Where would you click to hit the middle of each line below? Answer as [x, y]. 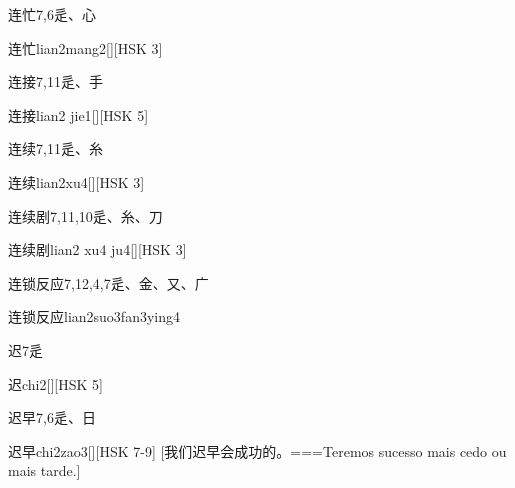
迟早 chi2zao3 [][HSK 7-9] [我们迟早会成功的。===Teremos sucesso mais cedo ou [257, 450]
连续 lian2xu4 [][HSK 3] [76, 181]
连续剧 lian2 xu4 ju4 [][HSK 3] [97, 249]
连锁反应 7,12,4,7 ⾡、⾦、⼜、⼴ [108, 282]
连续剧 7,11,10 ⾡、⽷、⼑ [85, 215]
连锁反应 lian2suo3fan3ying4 [94, 316]
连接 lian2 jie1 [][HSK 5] [78, 114]
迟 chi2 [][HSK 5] [55, 383]
